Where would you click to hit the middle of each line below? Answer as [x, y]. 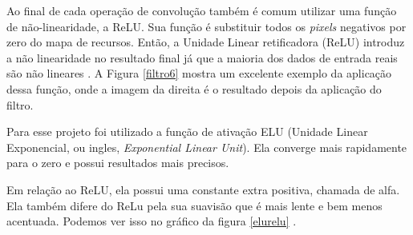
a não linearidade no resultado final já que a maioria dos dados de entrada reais [202, 57]
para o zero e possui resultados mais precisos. [118, 163]
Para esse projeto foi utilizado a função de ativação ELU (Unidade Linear [187, 131]
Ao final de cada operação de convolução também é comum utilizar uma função [202, 10]
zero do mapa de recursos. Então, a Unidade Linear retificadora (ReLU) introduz [206, 42]
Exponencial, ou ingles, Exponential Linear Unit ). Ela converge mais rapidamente [207, 147]
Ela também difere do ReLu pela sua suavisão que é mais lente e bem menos [194, 205]
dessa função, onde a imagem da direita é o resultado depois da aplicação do [194, 88]
